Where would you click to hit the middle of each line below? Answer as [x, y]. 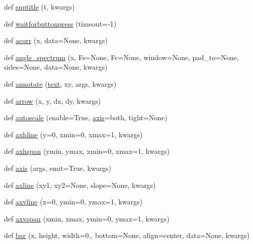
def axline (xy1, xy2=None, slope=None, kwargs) [80, 185]
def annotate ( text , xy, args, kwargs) [60, 83]
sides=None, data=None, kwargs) [56, 67]
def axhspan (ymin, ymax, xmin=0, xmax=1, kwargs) [87, 151]
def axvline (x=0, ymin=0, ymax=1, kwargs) [73, 202]
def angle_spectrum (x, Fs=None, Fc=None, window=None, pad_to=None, [121, 57]
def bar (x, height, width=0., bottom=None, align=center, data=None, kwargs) [127, 235]
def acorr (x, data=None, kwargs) [56, 40]
